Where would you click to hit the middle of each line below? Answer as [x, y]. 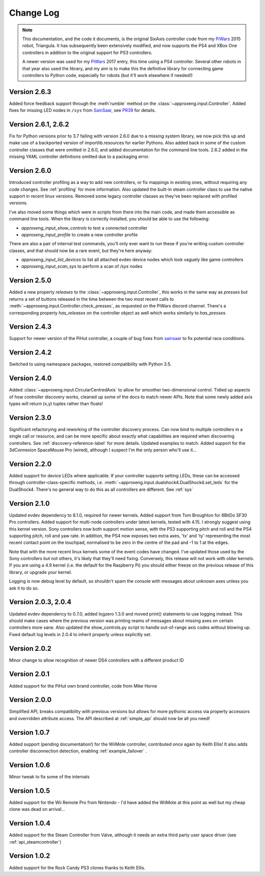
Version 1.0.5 [29, 790]
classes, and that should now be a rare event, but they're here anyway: [81, 251]
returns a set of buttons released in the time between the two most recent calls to [92, 299]
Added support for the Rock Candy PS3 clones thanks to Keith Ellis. [77, 868]
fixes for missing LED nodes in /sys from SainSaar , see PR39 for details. [82, 110]
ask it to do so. [24, 588]
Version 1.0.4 [30, 823]
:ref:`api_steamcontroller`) [35, 842]
